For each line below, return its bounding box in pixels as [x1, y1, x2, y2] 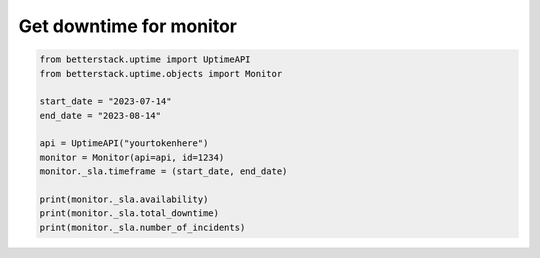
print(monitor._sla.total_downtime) [39, 208, 220, 219]
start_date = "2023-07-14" [39, 96, 172, 107]
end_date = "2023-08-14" [39, 110, 162, 121]
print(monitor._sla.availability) [39, 194, 209, 205]
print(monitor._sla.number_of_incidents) [39, 221, 246, 233]
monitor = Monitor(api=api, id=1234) [39, 151, 225, 163]
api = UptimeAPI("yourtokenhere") [39, 138, 209, 149]
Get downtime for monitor [18, 15, 238, 37]
